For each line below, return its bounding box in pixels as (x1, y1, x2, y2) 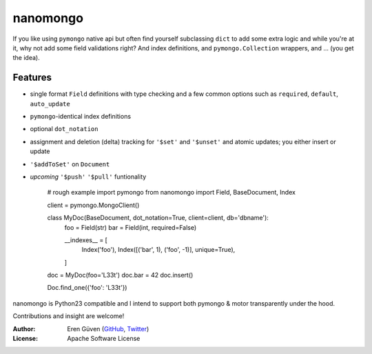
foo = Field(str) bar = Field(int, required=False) (64, 223, 197, 231)
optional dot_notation (30, 125, 99, 133)
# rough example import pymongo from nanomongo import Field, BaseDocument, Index (47, 188, 296, 197)
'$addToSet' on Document (30, 159, 110, 168)
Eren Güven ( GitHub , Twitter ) (67, 324, 149, 333)
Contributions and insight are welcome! (12, 312, 125, 320)
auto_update (30, 100, 70, 108)
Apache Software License (67, 335, 141, 343)
